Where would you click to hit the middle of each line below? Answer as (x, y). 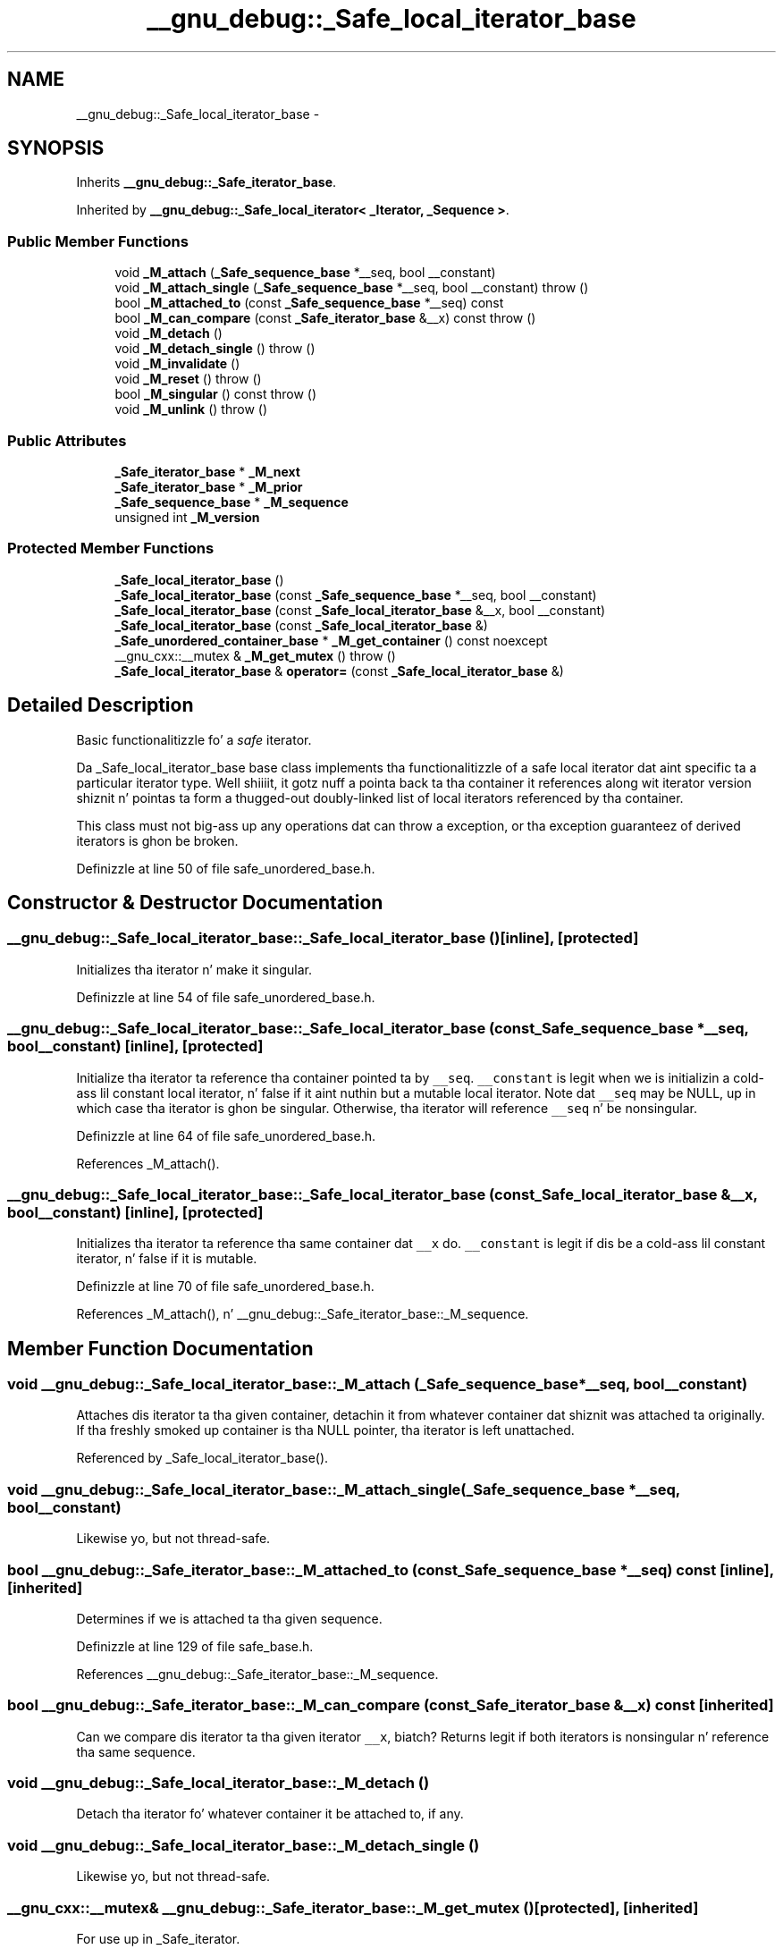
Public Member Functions (98, 241)
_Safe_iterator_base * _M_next (207, 471)
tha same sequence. (136, 1751)
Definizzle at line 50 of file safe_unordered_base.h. (226, 868)
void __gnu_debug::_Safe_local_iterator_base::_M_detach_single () (244, 1845)
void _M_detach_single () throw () (215, 349)
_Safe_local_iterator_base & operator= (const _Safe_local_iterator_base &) (339, 671)
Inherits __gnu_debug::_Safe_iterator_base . (206, 182)
